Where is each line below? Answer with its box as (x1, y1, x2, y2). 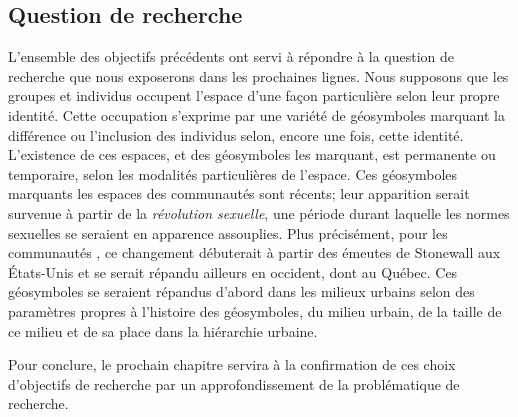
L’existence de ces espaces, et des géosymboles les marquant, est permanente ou (8, 144, 496, 165)
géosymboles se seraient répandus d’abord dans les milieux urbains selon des (8, 281, 475, 302)
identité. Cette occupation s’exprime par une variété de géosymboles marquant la (8, 104, 505, 125)
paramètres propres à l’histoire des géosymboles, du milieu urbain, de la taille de (8, 300, 502, 321)
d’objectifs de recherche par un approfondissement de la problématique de (8, 373, 460, 394)
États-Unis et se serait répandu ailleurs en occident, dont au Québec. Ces (8, 261, 458, 282)
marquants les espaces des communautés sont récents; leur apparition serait (8, 183, 470, 204)
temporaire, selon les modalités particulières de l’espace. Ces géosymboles (8, 163, 458, 184)
